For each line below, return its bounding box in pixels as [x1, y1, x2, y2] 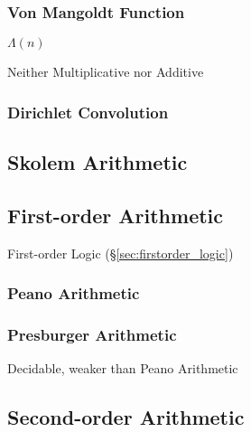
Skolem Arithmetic [7, 148, 188, 176]
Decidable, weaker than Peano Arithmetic [7, 359, 238, 378]
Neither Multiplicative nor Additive [7, 62, 204, 81]
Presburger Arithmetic [7, 324, 177, 345]
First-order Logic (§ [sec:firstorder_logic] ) [7, 243, 234, 262]
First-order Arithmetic [7, 201, 224, 229]
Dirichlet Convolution [7, 100, 169, 123]
